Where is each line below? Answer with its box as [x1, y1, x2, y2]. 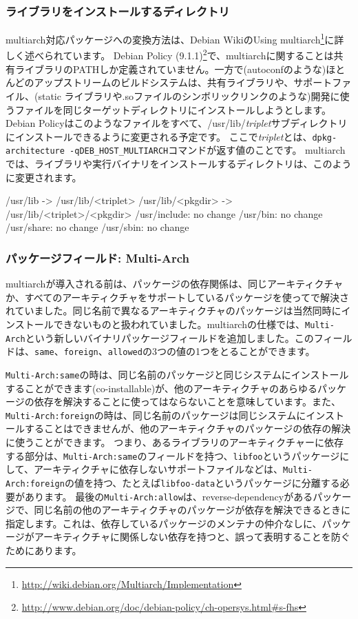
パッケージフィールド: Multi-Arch [6, 249, 190, 266]
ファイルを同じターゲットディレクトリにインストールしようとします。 [14, 102, 332, 116]
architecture [6, 146, 65, 156]
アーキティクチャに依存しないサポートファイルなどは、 [33, 462, 284, 476]
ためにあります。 [6, 543, 82, 558]
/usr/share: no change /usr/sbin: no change [6, 220, 189, 234]
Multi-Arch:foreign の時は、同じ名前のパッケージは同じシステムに [6, 407, 306, 422]
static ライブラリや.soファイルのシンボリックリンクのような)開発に [38, 88, 340, 103]
